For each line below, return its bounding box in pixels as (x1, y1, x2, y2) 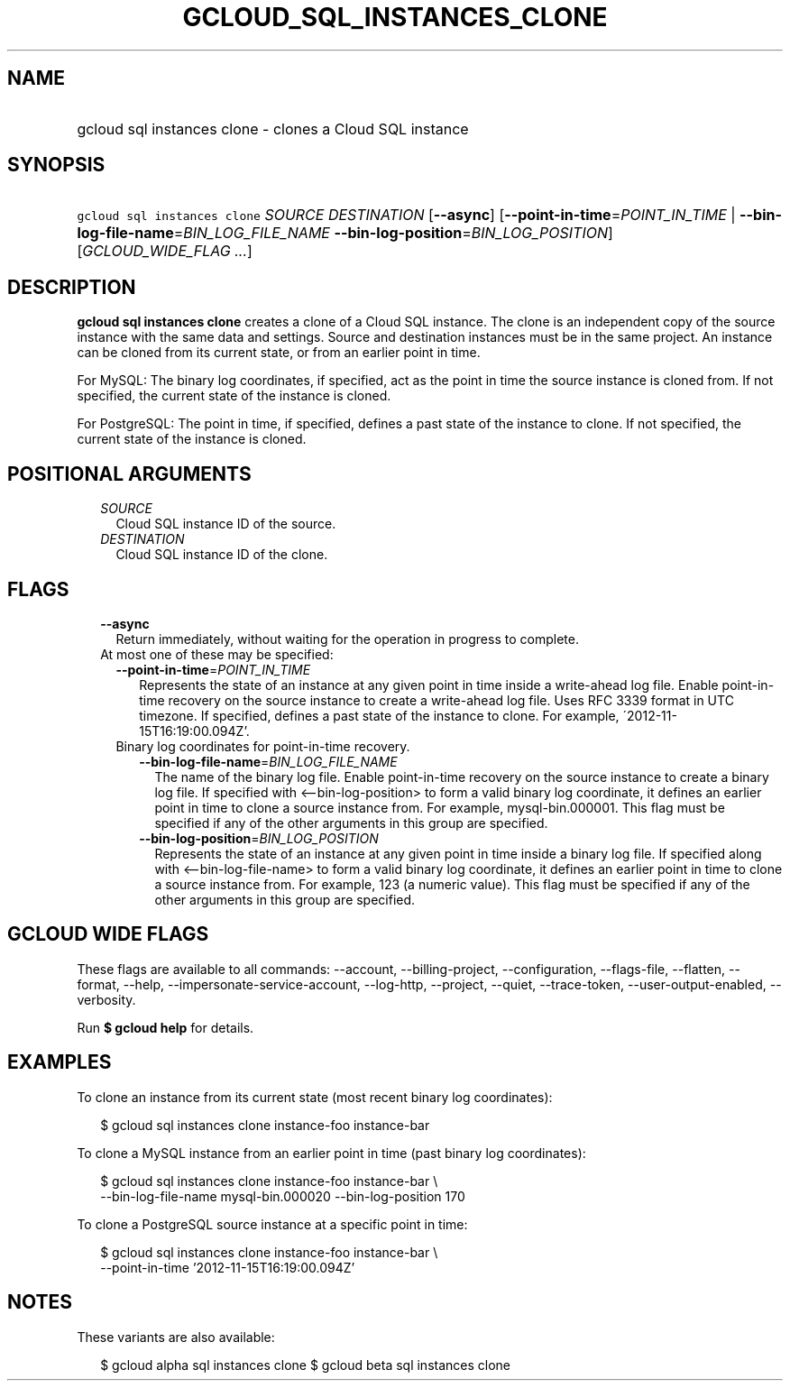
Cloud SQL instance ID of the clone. (115, 547, 328, 563)
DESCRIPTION (7, 275, 136, 299)
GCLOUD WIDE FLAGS (7, 923, 209, 946)
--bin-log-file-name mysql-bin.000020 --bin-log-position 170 (100, 1188, 465, 1204)
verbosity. (77, 991, 136, 1007)
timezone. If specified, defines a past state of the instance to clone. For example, (139, 707, 620, 723)
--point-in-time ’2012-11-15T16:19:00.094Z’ (100, 1259, 355, 1275)
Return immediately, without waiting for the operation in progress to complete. (115, 630, 579, 647)
